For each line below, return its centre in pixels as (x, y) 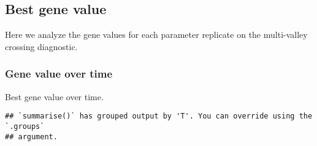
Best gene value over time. (54, 96)
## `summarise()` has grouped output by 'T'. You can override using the (159, 116)
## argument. (31, 137)
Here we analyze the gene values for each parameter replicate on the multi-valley (156, 35)
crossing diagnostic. (41, 46)
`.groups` (25, 126)
